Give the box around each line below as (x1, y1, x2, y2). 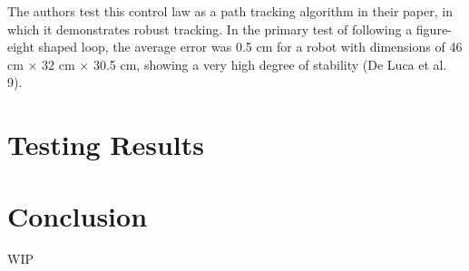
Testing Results (7, 126, 205, 163)
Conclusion (7, 197, 148, 234)
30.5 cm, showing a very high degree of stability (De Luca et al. (93, 54, 447, 73)
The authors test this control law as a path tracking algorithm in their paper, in (7, 2, 453, 20)
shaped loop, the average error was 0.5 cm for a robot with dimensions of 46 (38, 37, 463, 56)
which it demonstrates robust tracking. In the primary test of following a (7, 19, 413, 38)
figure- (415, 19, 452, 38)
